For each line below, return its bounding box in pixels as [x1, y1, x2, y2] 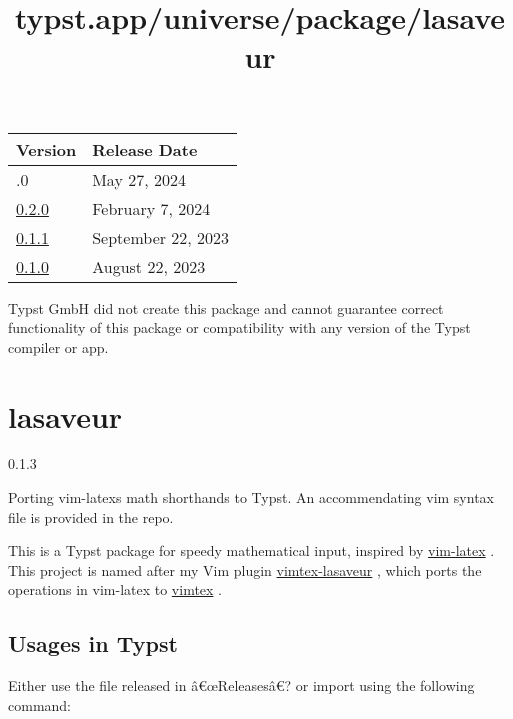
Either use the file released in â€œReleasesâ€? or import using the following [8, 675, 475, 696]
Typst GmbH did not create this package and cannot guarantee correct [8, 297, 444, 318]
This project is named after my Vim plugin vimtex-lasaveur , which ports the [8, 559, 482, 580]
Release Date [92, 137, 198, 161]
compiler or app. [8, 336, 109, 357]
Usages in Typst [8, 628, 178, 659]
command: [8, 694, 71, 715]
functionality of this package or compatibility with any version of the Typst [8, 317, 471, 338]
